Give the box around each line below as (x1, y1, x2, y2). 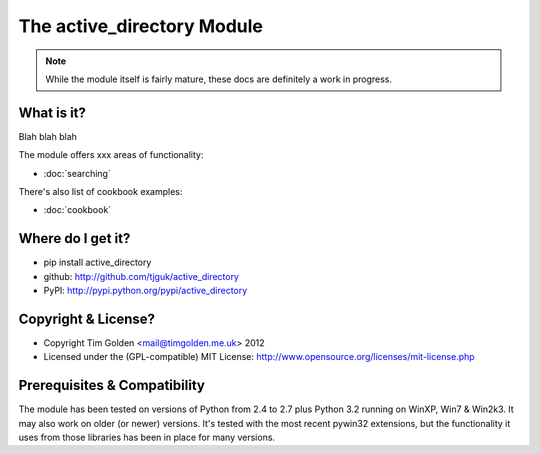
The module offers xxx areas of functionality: (18, 149, 204, 161)
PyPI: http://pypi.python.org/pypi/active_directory (43, 285, 248, 297)
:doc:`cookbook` (43, 204, 112, 216)
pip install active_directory (43, 256, 152, 269)
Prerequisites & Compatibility (18, 377, 205, 394)
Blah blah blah (18, 130, 77, 142)
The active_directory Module (18, 15, 264, 37)
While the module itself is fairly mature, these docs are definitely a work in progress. (45, 73, 392, 85)
